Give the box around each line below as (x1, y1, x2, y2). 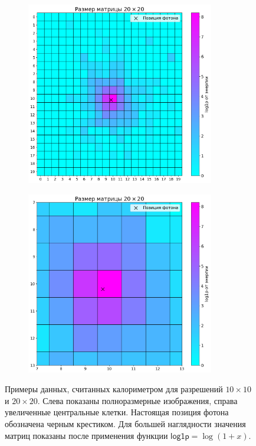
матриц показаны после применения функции (5, 429, 168, 441)
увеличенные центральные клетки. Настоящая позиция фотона (5, 406, 229, 418)
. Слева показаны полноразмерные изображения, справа (37, 394, 238, 406)
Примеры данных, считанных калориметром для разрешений (5, 383, 223, 395)
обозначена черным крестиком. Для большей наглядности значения (5, 418, 246, 430)
